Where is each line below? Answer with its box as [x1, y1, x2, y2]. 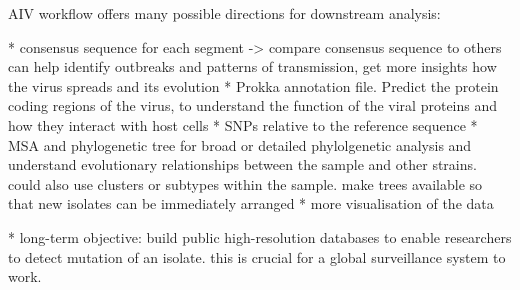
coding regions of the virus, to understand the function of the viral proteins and [8, 95, 498, 116]
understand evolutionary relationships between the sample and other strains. [8, 154, 477, 175]
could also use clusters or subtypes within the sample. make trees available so [8, 173, 483, 194]
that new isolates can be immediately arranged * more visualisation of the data [8, 193, 494, 214]
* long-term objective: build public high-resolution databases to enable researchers [8, 226, 512, 247]
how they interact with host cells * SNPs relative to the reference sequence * [8, 114, 478, 135]
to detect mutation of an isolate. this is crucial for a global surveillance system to [8, 246, 506, 267]
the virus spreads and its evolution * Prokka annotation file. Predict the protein [8, 75, 499, 96]
